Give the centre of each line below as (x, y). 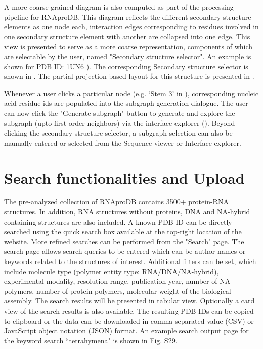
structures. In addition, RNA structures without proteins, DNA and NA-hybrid (127, 212)
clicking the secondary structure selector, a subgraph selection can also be (118, 133)
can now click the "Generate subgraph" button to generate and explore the (120, 113)
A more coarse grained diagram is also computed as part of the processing (119, 7)
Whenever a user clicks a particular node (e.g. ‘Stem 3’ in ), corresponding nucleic (131, 93)
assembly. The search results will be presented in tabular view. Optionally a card (129, 301)
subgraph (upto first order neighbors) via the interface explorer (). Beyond (120, 123)
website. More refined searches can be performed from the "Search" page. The (124, 241)
